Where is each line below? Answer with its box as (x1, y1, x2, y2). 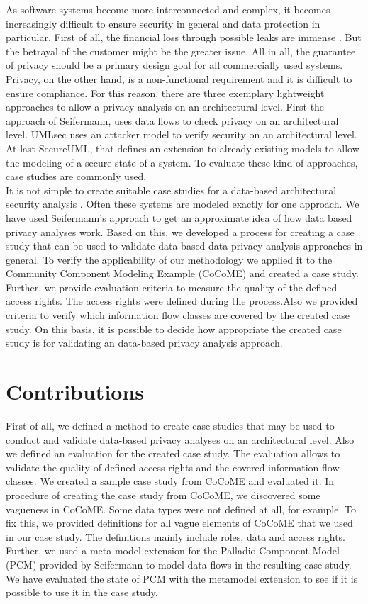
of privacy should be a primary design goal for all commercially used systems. (6, 57, 343, 72)
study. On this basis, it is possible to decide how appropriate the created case (6, 321, 342, 336)
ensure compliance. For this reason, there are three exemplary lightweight (6, 85, 325, 100)
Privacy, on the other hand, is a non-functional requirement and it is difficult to (6, 71, 352, 86)
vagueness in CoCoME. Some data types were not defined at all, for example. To (6, 501, 356, 516)
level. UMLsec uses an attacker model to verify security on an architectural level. (6, 127, 357, 142)
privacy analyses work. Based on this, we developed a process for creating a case (6, 224, 355, 239)
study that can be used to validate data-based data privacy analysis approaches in (6, 238, 363, 253)
